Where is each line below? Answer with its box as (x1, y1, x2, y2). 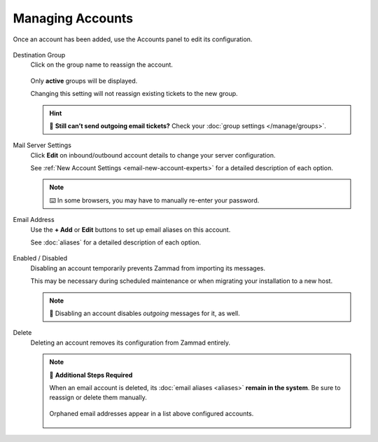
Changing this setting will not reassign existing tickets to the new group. (30, 90, 238, 98)
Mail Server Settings (13, 141, 71, 150)
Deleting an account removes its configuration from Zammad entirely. (30, 338, 231, 347)
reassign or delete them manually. (49, 393, 147, 402)
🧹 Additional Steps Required (49, 371, 133, 379)
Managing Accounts (13, 11, 134, 26)
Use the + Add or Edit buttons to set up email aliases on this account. (30, 225, 231, 234)
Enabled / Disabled (13, 254, 68, 263)
